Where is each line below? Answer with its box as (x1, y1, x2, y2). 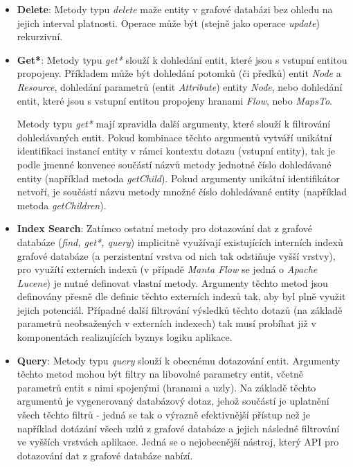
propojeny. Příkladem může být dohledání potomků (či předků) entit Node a (17, 66, 341, 80)
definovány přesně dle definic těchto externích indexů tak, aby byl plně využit (17, 289, 346, 303)
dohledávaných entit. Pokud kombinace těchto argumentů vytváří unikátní (17, 130, 332, 144)
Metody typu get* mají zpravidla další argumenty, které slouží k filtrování (17, 116, 331, 131)
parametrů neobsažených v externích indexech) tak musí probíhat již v (17, 316, 316, 331)
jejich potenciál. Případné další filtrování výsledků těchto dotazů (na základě (17, 302, 343, 317)
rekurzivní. (17, 29, 63, 44)
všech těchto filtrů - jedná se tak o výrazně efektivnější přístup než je (17, 407, 310, 422)
